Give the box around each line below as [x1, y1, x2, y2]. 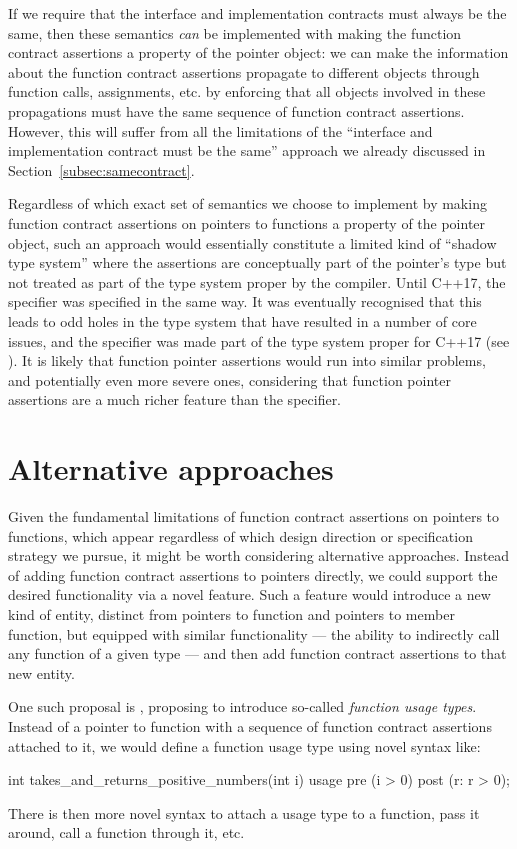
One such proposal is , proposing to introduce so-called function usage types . [8, 696, 477, 717]
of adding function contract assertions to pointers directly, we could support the [8, 564, 498, 585]
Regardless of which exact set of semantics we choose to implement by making [8, 193, 487, 214]
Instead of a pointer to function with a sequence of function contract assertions [8, 715, 492, 736]
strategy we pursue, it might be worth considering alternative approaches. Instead [8, 545, 510, 566]
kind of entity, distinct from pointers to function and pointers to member [8, 603, 455, 624]
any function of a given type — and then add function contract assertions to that [8, 643, 507, 664]
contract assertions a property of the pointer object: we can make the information [8, 42, 509, 63]
